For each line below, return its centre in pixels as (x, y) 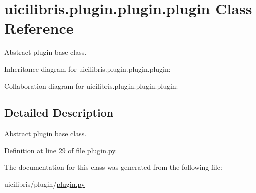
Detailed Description (59, 113)
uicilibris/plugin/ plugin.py (45, 184)
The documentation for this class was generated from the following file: (113, 167)
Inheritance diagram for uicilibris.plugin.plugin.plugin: (87, 68)
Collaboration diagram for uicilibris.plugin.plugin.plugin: (91, 85)
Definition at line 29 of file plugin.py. (61, 150)
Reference (39, 28)
